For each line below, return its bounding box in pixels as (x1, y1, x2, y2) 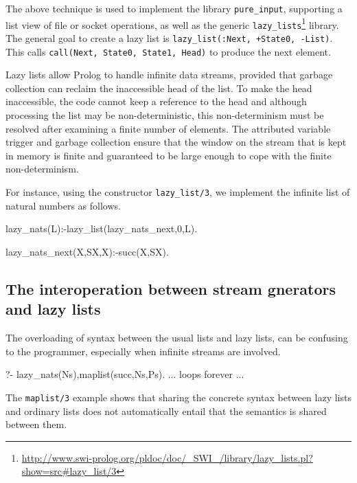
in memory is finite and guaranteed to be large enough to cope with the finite (5, 148, 332, 162)
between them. (5, 417, 67, 431)
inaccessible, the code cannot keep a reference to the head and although (5, 94, 307, 109)
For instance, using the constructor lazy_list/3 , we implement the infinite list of (5, 185, 350, 199)
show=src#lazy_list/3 (21, 464, 117, 478)
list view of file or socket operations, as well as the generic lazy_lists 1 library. (5, 15, 339, 32)
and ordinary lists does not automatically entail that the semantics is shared (5, 403, 327, 418)
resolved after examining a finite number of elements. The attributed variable (5, 121, 331, 135)
